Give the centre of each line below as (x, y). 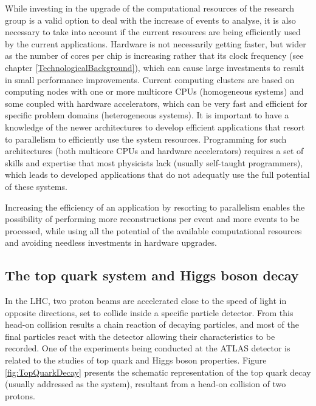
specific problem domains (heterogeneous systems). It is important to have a (147, 115)
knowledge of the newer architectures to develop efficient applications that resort (155, 127)
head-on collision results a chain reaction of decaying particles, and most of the (152, 324)
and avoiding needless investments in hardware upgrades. (111, 242)
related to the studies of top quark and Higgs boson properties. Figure (136, 360)
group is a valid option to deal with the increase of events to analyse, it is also (150, 20)
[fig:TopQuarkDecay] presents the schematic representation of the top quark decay (158, 372)
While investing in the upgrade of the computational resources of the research (150, 8)
